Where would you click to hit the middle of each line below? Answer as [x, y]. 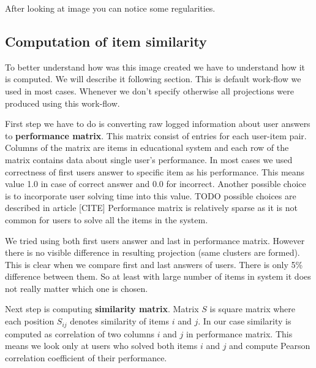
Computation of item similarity [106, 41]
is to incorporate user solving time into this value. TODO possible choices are [151, 195]
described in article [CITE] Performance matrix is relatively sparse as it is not [151, 208]
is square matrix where [253, 309]
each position [30, 321]
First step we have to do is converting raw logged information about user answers [158, 124]
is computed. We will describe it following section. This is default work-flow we [153, 79]
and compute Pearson [270, 346]
